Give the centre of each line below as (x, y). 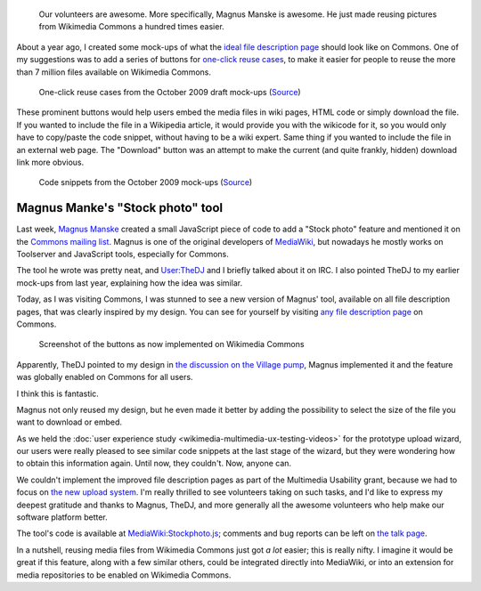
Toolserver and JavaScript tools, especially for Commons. (122, 254)
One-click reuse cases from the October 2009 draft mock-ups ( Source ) (170, 92)
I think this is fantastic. (58, 393)
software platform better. (62, 517)
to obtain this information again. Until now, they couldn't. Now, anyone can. (154, 464)
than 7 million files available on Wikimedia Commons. (114, 72)
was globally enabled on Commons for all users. (105, 377)
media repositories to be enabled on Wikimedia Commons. (124, 575)
